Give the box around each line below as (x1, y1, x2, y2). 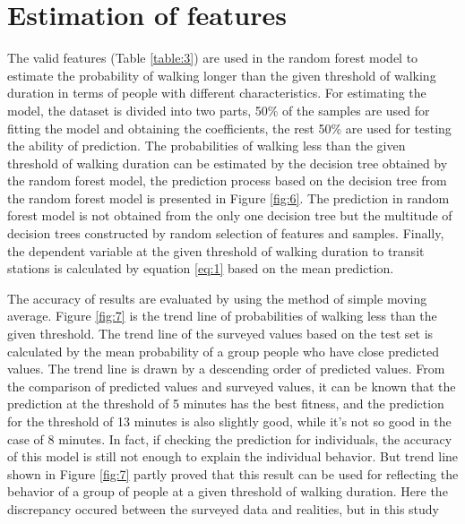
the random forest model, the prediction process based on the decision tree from (7, 171, 447, 190)
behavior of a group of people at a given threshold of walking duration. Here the (7, 482, 448, 501)
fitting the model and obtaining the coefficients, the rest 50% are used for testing (7, 118, 452, 137)
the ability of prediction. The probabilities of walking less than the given (7, 136, 406, 155)
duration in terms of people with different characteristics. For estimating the (7, 83, 426, 102)
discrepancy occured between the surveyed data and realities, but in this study (7, 499, 439, 518)
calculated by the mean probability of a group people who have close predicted (7, 341, 440, 360)
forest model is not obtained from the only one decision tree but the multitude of (7, 206, 452, 225)
